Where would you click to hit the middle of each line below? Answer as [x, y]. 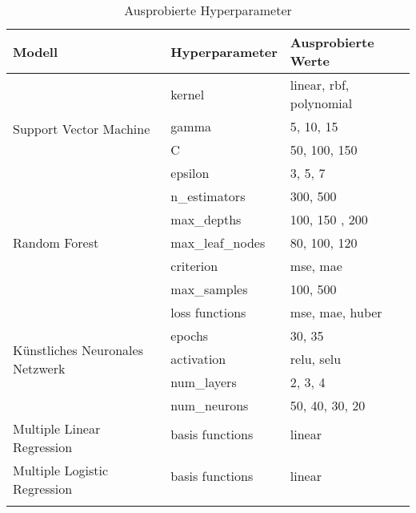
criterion [194, 266]
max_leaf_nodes [218, 242]
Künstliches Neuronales [78, 349]
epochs [190, 335]
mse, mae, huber [336, 312]
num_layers [204, 382]
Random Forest [56, 242]
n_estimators [208, 196]
